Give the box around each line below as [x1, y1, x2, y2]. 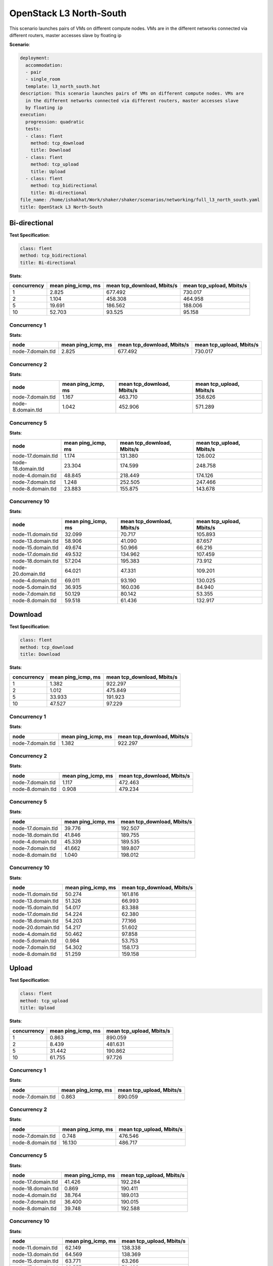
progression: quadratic [25, 119, 84, 125]
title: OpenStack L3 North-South [20, 204, 103, 210]
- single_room [25, 76, 61, 82]
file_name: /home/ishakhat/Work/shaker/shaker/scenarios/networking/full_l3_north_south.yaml [20, 197, 260, 203]
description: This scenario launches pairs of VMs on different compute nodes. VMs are [20, 91, 244, 96]
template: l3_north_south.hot [25, 84, 101, 89]
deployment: [20, 55, 50, 61]
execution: [20, 112, 47, 117]
